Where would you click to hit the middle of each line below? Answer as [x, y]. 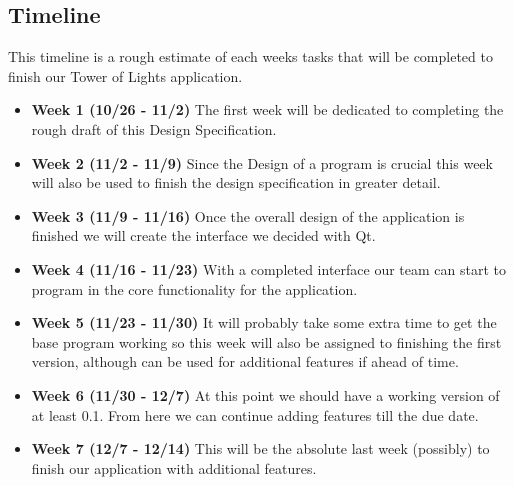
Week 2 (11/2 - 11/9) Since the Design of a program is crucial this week [262, 162]
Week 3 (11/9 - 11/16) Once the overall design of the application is [248, 215]
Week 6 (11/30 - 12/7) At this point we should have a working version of [265, 394]
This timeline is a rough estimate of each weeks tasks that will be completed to [250, 56]
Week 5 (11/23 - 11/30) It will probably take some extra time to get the [264, 322]
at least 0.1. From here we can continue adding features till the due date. [255, 414]
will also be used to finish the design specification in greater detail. [236, 182]
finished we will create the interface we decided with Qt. [203, 235]
